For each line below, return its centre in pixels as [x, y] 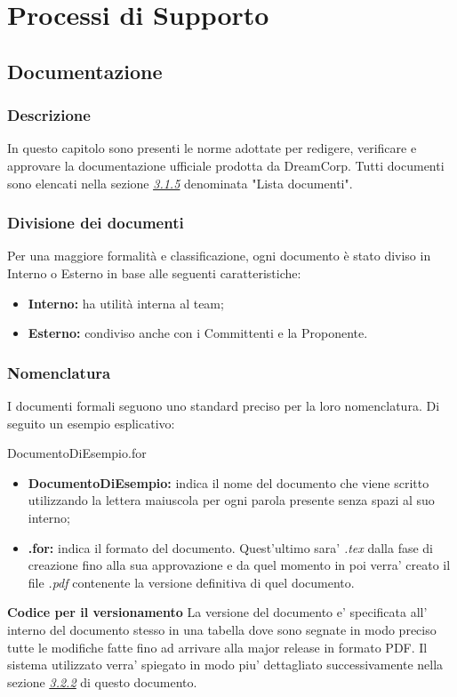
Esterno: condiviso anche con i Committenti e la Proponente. [198, 333]
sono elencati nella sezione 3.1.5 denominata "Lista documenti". [180, 183]
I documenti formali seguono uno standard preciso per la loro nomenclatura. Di [224, 405]
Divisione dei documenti [96, 223]
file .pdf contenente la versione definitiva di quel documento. [191, 582]
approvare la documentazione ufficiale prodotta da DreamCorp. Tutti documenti [226, 165]
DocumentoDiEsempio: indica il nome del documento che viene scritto [228, 482]
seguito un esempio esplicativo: [91, 423]
